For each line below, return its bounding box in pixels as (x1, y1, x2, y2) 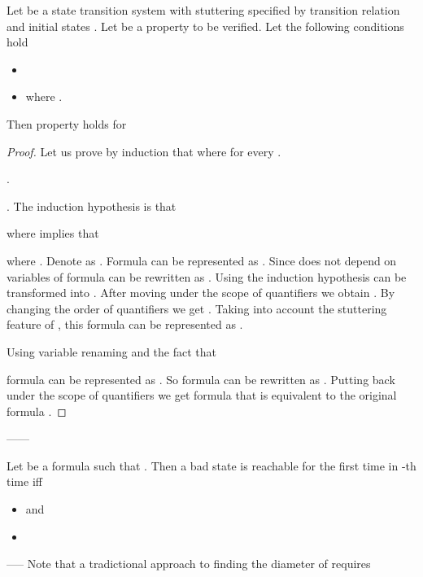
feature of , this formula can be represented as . (7, 316, 243, 333)
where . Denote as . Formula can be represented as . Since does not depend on (7, 251, 397, 269)
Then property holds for (7, 115, 127, 132)
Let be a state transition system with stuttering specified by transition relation (7, 2, 400, 18)
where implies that (7, 225, 99, 242)
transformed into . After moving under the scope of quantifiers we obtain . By (7, 284, 395, 301)
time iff (7, 473, 42, 490)
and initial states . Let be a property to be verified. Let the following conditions (7, 17, 404, 34)
